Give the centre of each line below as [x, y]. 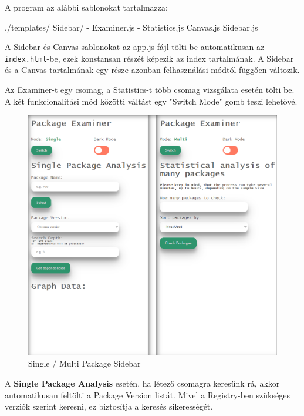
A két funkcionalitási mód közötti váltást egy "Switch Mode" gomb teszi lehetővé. [151, 101]
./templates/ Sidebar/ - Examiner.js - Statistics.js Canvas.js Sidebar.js [131, 27]
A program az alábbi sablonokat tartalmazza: [86, 7]
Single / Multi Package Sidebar [85, 363]
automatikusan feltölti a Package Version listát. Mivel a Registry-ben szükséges [147, 395]
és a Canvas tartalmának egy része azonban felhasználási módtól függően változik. [152, 70]
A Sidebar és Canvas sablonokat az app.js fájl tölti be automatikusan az [135, 47]
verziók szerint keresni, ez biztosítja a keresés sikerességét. [109, 406]
